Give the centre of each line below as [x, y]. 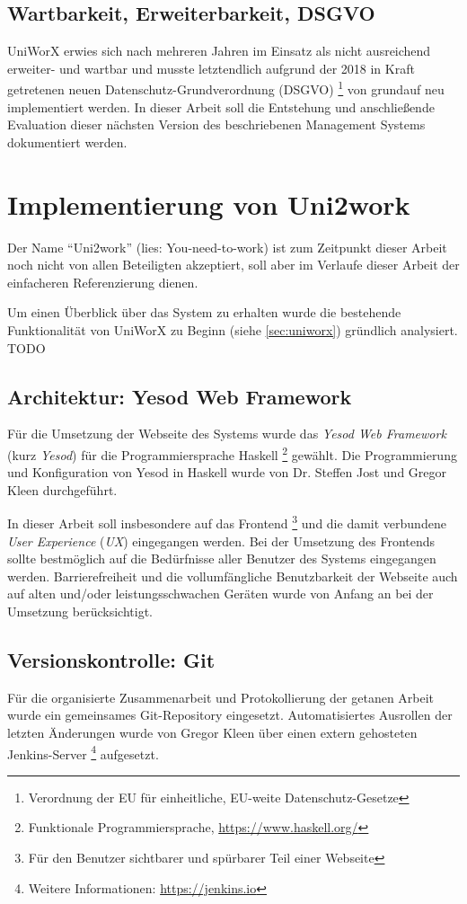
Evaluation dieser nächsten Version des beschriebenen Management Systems [216, 124]
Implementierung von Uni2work [209, 204]
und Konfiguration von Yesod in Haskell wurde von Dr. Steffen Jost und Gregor [227, 472]
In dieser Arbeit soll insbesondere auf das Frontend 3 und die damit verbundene [227, 522]
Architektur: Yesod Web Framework [180, 396]
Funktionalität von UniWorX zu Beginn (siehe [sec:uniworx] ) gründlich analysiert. [233, 329]
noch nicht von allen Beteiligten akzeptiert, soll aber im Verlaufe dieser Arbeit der [233, 265]
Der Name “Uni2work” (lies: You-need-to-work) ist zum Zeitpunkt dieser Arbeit [227, 247]
